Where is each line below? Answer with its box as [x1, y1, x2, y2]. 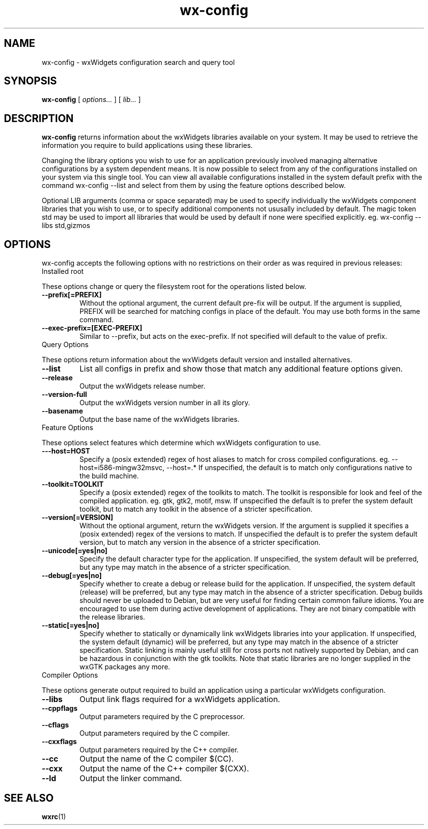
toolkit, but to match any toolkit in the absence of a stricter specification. [79, 505, 313, 514]
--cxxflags [42, 737, 77, 746]
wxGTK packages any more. [79, 663, 171, 671]
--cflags [42, 721, 69, 729]
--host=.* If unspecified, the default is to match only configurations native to [166, 463, 412, 472]
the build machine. [79, 472, 139, 480]
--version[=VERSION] [42, 513, 113, 522]
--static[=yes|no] [42, 621, 99, 630]
